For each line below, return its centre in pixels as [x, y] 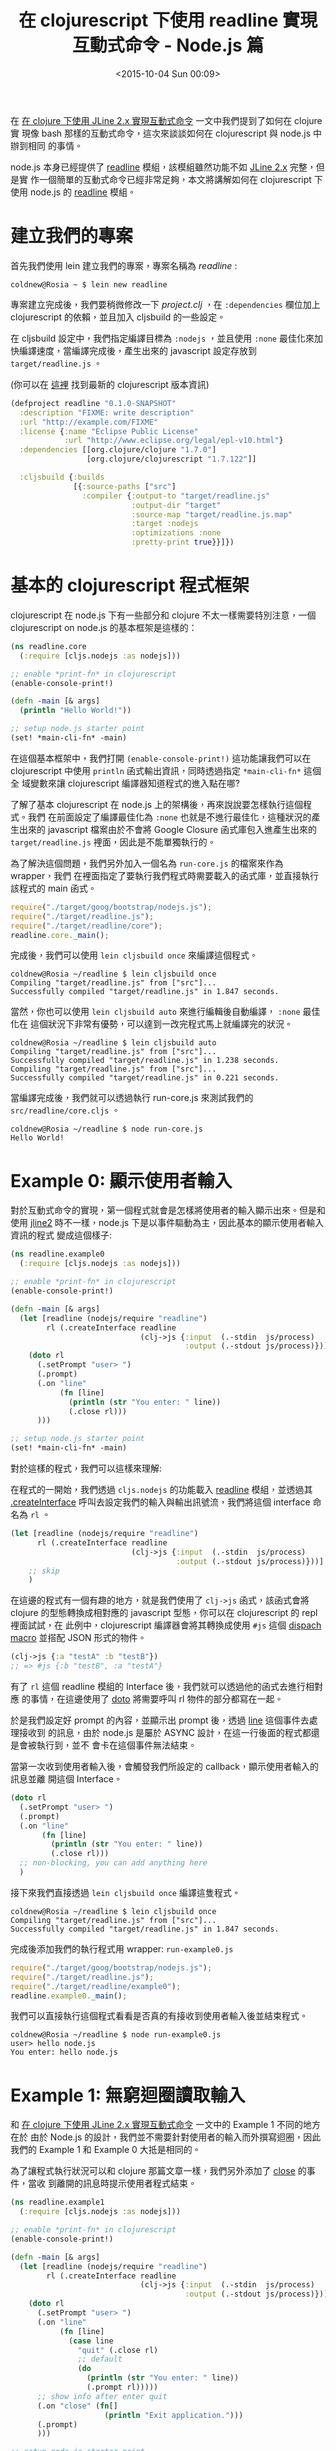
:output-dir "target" [176, 505]
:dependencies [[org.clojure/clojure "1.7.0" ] [118, 450]
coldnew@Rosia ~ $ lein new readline [89, 284]
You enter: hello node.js [64, 2052]
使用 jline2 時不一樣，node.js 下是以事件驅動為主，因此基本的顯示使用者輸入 [167, 1223]
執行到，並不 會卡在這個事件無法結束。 [116, 1745]
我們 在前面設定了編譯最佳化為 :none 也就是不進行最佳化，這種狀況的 [169, 817]
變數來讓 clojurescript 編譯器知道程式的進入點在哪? [134, 783]
